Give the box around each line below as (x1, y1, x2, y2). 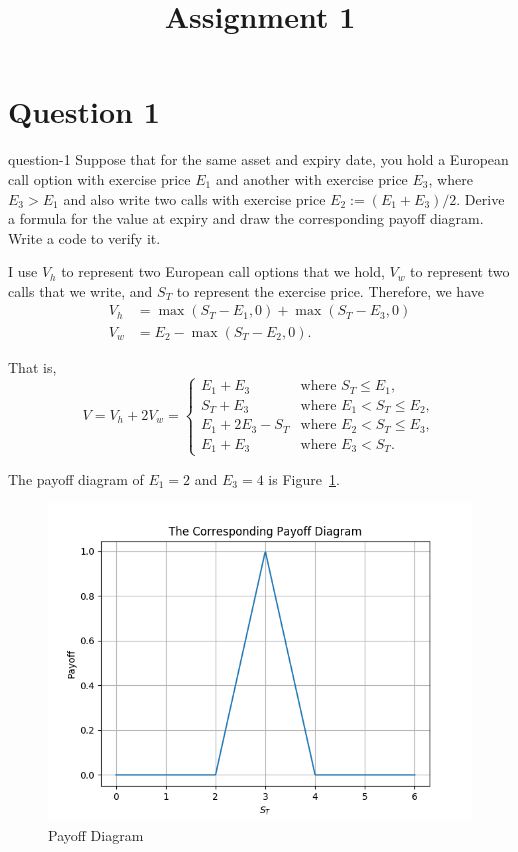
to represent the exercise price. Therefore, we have (176, 280, 484, 301)
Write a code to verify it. (8, 227, 161, 248)
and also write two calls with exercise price (63, 188, 326, 209)
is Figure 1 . (268, 468, 340, 489)
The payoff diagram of (8, 468, 144, 489)
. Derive (456, 188, 505, 209)
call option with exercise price (8, 168, 191, 189)
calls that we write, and (8, 280, 153, 301)
